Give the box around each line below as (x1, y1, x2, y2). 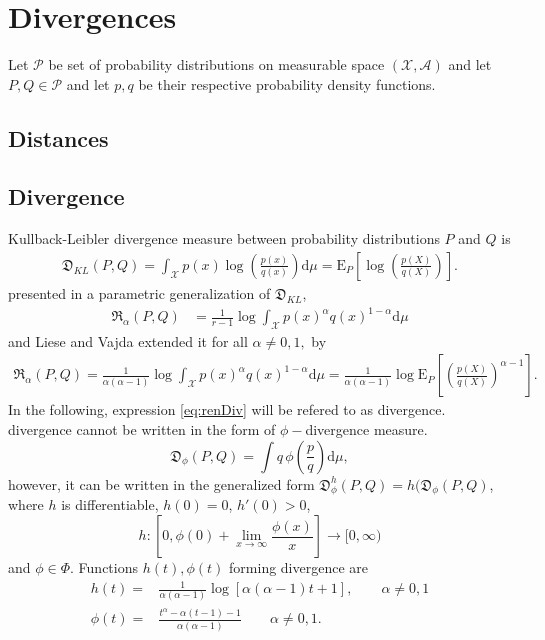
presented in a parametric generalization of (8, 282, 271, 303)
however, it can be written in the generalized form (8, 473, 315, 494)
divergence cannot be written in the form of (8, 419, 276, 440)
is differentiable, (61, 494, 159, 515)
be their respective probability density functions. (138, 73, 436, 94)
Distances (8, 122, 109, 153)
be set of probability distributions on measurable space (48, 54, 385, 75)
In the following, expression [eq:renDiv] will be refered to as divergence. (8, 399, 446, 420)
